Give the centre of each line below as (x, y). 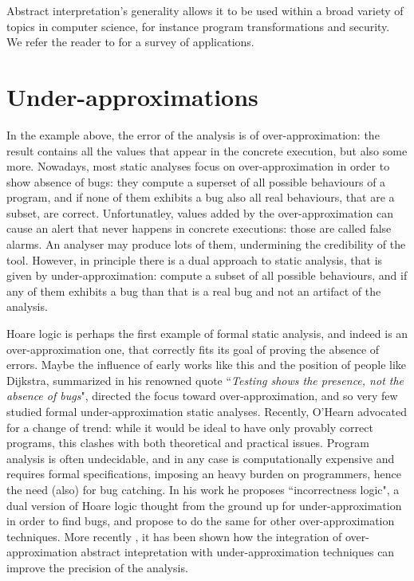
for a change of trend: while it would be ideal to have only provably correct (190, 427)
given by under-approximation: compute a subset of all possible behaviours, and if (207, 275)
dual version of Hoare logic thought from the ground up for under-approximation (204, 505)
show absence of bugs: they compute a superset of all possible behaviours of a (196, 181)
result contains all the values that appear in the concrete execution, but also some (207, 150)
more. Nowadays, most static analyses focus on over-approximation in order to (198, 166)
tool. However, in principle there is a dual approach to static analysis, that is (195, 259)
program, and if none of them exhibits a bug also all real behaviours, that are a (201, 197)
